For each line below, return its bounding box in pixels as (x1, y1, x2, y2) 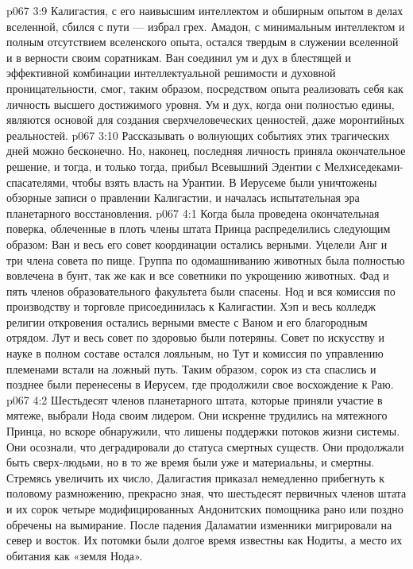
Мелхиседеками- (324, 157, 403, 174)
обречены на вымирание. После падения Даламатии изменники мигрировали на (6, 516, 392, 532)
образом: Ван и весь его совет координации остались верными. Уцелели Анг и (6, 235, 388, 252)
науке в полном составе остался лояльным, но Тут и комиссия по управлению (6, 345, 384, 362)
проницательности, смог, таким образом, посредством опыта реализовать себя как (6, 79, 403, 96)
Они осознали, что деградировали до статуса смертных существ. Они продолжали (6, 438, 404, 455)
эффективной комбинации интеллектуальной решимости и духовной (6, 64, 336, 81)
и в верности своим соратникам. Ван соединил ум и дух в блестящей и (6, 48, 352, 65)
